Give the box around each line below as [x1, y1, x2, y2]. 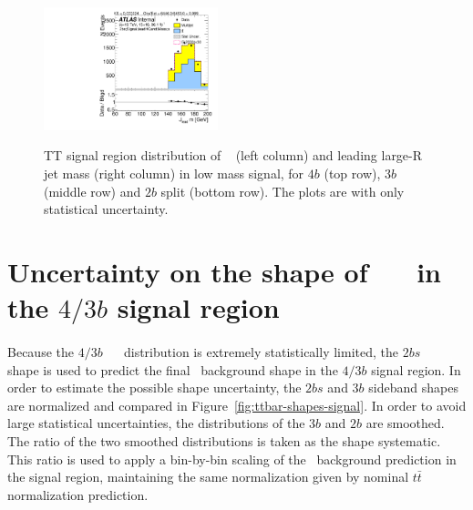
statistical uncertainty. [44, 199, 169, 219]
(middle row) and [44, 181, 141, 200]
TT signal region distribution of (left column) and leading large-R [44, 146, 423, 165]
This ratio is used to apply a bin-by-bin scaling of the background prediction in [7, 449, 457, 468]
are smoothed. [365, 413, 445, 433]
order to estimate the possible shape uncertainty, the [7, 378, 302, 397]
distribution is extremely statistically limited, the [123, 342, 398, 361]
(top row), [324, 164, 381, 183]
